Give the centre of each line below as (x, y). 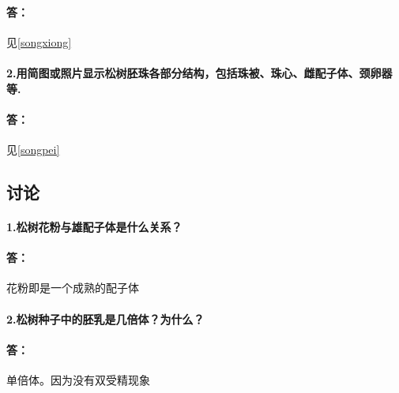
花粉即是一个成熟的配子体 (73, 288)
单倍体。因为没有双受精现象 (78, 379)
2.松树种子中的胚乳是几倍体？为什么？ (105, 318)
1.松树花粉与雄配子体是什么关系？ (94, 226)
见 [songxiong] (39, 41)
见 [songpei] (33, 149)
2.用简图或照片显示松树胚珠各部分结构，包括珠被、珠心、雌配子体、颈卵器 (199, 72)
